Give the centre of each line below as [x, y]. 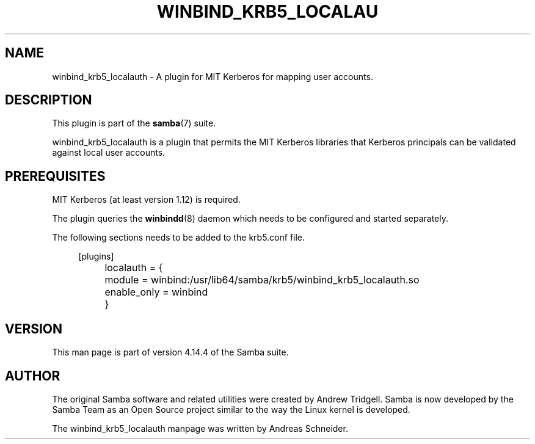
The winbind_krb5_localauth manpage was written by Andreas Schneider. [200, 428]
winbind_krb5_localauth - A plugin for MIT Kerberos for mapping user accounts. [213, 76]
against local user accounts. [109, 153]
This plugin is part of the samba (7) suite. [134, 123]
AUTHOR [33, 376]
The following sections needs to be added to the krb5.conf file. [179, 238]
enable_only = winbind [156, 292]
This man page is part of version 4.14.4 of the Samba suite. [170, 352]
